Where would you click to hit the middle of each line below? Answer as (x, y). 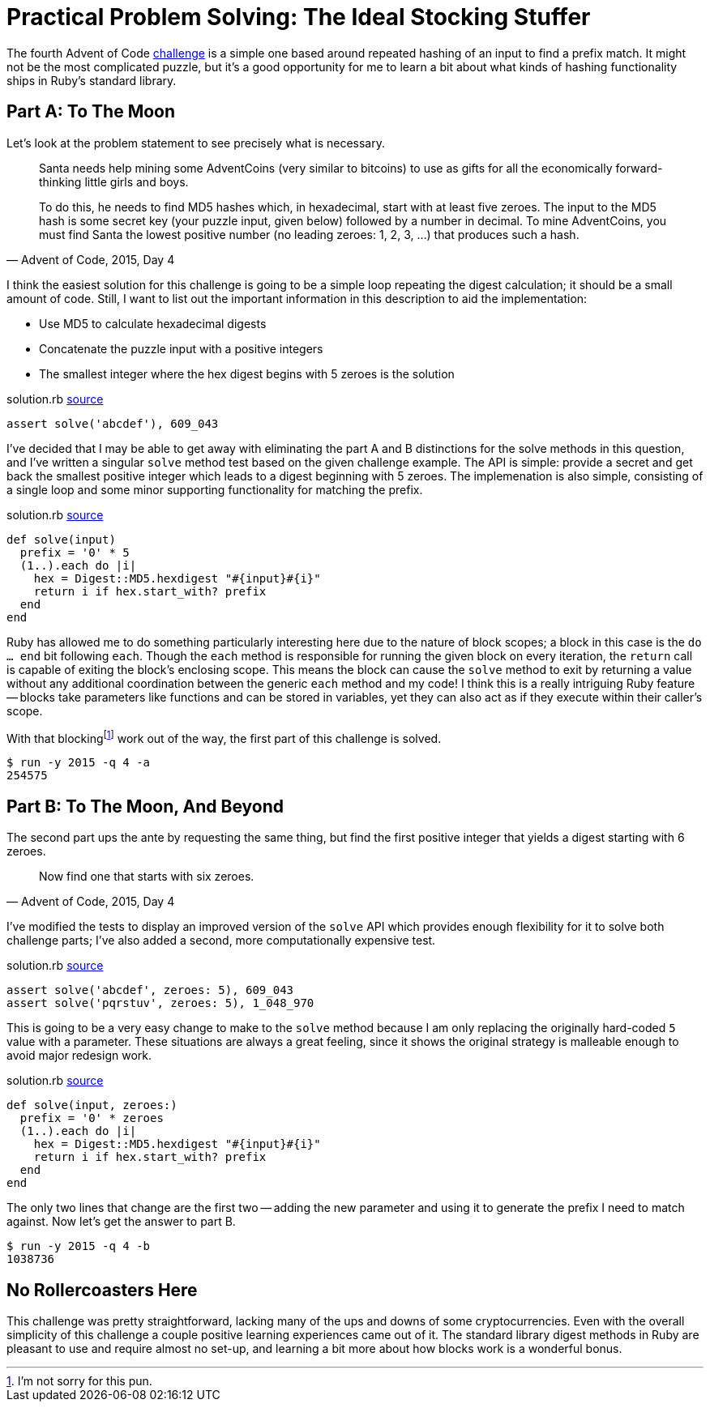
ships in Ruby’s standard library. (92, 80)
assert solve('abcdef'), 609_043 (113, 423)
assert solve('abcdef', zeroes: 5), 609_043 (150, 990)
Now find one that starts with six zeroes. (147, 877)
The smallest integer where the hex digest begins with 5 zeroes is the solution (247, 373)
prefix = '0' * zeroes (92, 1118)
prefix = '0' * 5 (75, 552)
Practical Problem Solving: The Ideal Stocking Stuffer (299, 17)
